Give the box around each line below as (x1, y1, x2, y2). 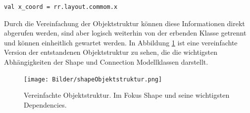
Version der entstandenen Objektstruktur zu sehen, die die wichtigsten (4, 47, 218, 57)
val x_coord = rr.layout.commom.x (4, 3, 118, 10)
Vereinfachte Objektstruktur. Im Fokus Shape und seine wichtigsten (24, 90, 230, 100)
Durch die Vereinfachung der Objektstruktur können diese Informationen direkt (4, 18, 245, 28)
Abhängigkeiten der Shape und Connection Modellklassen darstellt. (4, 56, 208, 67)
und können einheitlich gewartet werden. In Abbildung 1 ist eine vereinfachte (4, 37, 238, 47)
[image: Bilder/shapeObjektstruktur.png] (24, 75, 162, 83)
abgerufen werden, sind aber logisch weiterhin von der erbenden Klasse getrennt (4, 28, 247, 38)
